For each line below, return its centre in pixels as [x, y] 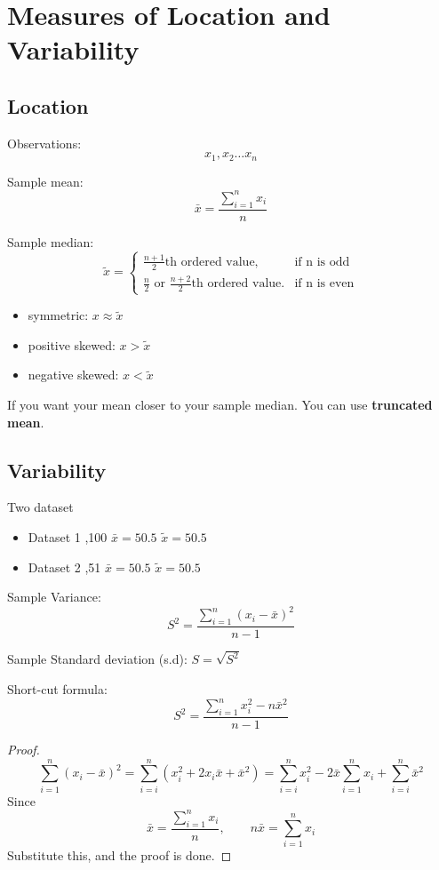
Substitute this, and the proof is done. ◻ [120, 855]
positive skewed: [72, 344]
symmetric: [58, 315]
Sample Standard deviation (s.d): [97, 659]
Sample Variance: [54, 597]
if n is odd [322, 262]
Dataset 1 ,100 [68, 536]
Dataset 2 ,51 [64, 567]
